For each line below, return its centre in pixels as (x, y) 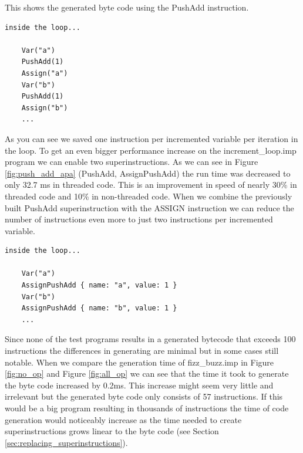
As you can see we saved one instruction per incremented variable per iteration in (151, 138)
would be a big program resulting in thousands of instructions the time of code (147, 408)
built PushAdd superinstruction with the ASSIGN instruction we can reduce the (149, 207)
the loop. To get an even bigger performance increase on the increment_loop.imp (151, 150)
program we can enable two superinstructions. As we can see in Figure (132, 162)
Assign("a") (45, 73)
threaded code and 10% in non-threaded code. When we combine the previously (149, 196)
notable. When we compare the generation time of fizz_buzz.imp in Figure (139, 362)
